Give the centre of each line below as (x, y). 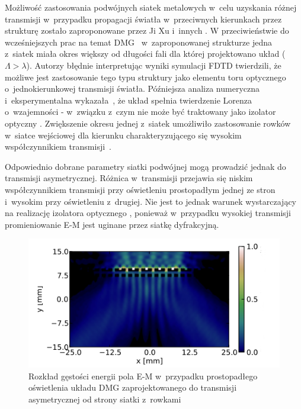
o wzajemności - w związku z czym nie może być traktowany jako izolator (140, 112)
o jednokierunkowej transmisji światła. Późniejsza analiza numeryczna (132, 88)
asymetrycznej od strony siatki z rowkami (105, 399)
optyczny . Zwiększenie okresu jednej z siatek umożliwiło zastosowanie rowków (148, 123)
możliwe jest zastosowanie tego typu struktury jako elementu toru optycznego (145, 77)
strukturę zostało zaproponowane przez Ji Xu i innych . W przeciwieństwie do (147, 30)
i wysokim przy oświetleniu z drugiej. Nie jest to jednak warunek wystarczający (151, 201)
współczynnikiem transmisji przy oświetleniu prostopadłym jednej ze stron (140, 189)
